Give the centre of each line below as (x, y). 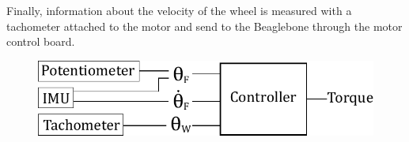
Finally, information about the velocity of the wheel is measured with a (179, 10)
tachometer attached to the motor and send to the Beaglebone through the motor (204, 26)
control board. (41, 41)
